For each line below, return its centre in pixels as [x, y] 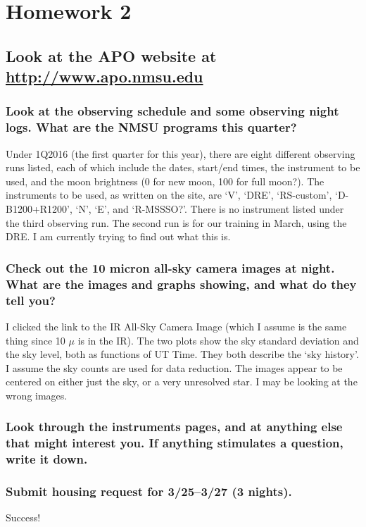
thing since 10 [36, 340]
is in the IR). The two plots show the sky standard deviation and [218, 340]
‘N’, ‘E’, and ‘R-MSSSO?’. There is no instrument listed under [210, 209]
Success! [23, 517]
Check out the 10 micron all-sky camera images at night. [170, 267]
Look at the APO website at [111, 55]
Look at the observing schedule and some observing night [172, 111]
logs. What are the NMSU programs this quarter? [151, 127]
